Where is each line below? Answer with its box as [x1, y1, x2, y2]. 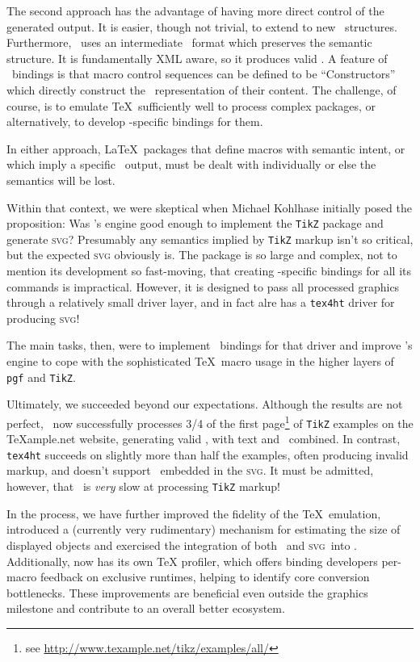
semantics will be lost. [6, 171, 115, 188]
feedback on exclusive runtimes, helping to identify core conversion [40, 568, 370, 585]
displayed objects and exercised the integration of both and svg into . [6, 536, 357, 553]
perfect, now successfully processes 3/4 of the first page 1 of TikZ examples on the [6, 412, 414, 431]
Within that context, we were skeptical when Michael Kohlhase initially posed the [6, 199, 412, 216]
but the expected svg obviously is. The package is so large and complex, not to [6, 246, 397, 263]
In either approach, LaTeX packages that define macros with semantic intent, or [6, 140, 405, 157]
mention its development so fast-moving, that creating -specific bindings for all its [6, 262, 412, 279]
